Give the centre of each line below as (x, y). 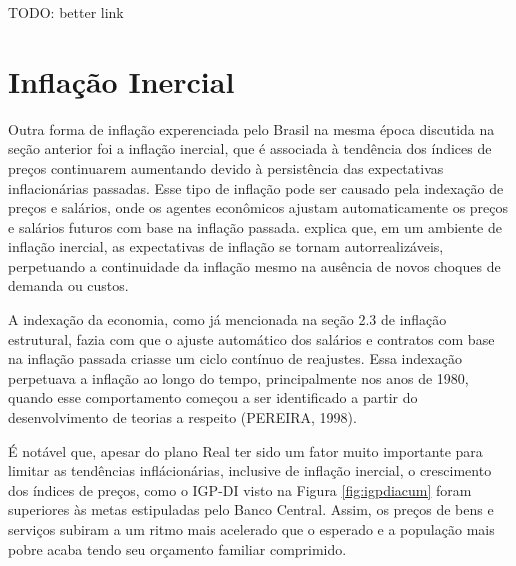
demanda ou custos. (68, 285)
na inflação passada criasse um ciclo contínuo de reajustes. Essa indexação (235, 358)
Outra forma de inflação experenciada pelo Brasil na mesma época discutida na (251, 128)
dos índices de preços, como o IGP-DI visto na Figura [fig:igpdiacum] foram (240, 489)
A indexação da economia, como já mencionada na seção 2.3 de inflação (227, 319)
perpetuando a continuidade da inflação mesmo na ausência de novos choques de (254, 265)
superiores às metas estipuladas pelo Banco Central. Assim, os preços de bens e (251, 509)
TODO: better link (66, 12)
